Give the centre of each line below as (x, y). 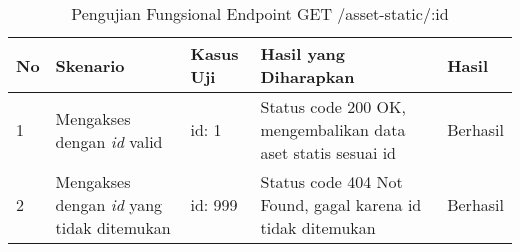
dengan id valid (109, 141)
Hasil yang (303, 53)
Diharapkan (307, 76)
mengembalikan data (333, 129)
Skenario (90, 65)
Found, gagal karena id (341, 204)
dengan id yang (109, 204)
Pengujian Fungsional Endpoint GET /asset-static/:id (260, 13)
